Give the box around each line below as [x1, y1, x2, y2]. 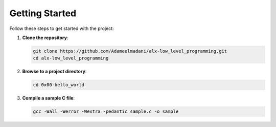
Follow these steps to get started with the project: [9, 25, 114, 31]
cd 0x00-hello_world [33, 82, 84, 88]
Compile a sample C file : [22, 95, 75, 101]
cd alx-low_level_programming [33, 55, 109, 61]
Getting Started [9, 8, 77, 19]
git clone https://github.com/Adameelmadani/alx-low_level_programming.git [33, 48, 227, 54]
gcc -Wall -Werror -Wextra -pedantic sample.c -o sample [33, 109, 179, 114]
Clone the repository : [22, 35, 68, 41]
